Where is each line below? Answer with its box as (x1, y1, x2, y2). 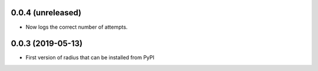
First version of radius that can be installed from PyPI (25, 54, 154, 61)
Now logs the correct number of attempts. (25, 23, 128, 31)
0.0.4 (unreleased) (11, 8, 82, 18)
